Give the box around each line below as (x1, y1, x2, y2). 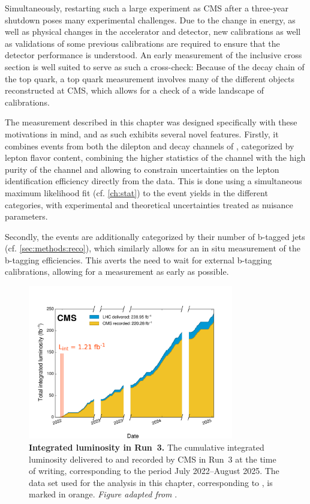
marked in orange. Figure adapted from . (29, 488, 177, 500)
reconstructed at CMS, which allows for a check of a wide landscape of (5, 84, 264, 97)
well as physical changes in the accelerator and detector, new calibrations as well (5, 25, 301, 38)
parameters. (5, 210, 48, 223)
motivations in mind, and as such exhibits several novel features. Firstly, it (5, 127, 279, 140)
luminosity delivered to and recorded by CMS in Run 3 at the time (29, 452, 276, 465)
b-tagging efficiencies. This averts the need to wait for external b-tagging (5, 253, 272, 266)
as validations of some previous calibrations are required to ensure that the (5, 37, 280, 49)
